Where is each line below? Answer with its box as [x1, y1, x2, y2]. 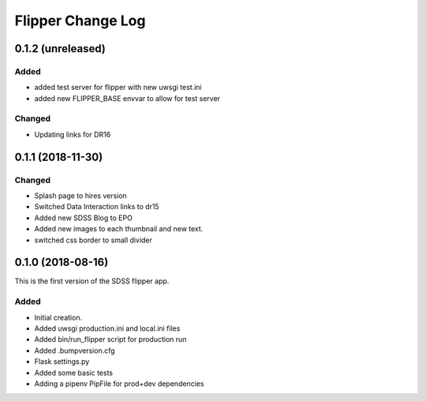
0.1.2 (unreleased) [14, 42, 106, 55]
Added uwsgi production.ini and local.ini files [34, 324, 181, 333]
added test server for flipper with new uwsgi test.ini [34, 83, 202, 92]
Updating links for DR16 [34, 129, 111, 139]
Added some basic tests [34, 368, 114, 377]
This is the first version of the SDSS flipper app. [14, 276, 170, 286]
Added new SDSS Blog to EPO [34, 213, 133, 223]
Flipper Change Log [14, 12, 146, 29]
